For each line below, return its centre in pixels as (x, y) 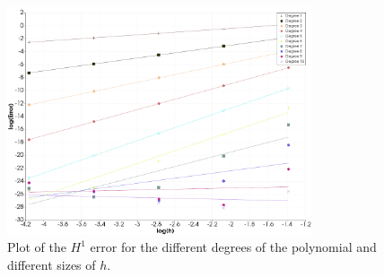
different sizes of (52, 264)
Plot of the (37, 247)
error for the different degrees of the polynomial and (233, 247)
